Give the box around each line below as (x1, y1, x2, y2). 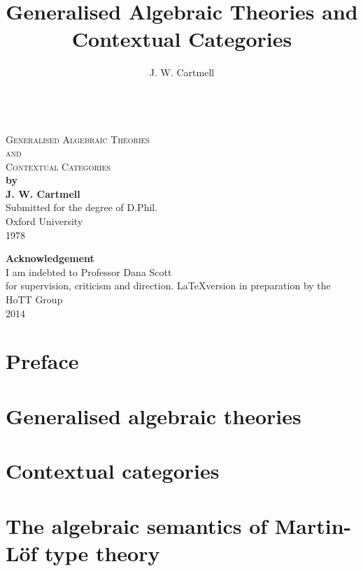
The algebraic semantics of (6, 511, 268, 540)
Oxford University (6, 214, 83, 229)
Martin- (274, 511, 352, 540)
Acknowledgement (6, 251, 94, 266)
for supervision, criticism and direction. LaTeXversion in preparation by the (6, 278, 331, 293)
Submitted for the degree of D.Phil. (6, 200, 158, 215)
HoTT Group (6, 292, 63, 307)
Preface (6, 347, 79, 375)
